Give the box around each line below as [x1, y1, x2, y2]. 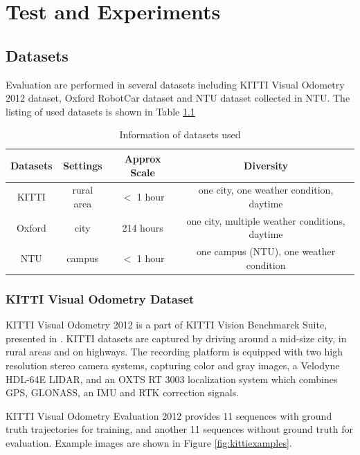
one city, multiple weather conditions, [186, 213, 345, 228]
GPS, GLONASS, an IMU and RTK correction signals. [6, 385, 240, 400]
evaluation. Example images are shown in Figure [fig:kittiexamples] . [6, 435, 292, 449]
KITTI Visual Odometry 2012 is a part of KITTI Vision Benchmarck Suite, [6, 317, 327, 332]
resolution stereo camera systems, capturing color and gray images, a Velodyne [6, 357, 340, 372]
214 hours [122, 220, 163, 234]
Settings [62, 158, 102, 172]
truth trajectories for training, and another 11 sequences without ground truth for [6, 422, 353, 436]
